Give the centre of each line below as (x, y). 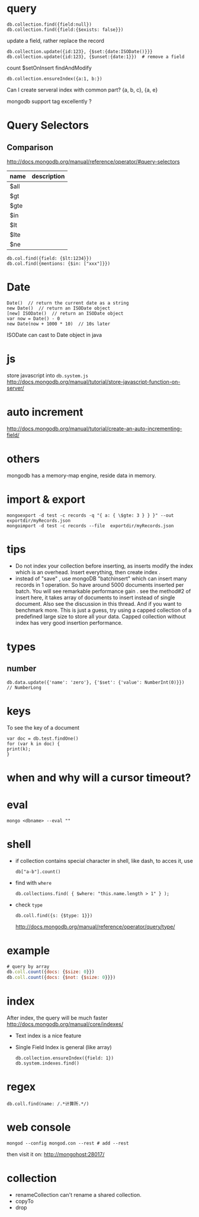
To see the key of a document (43, 727)
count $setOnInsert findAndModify (49, 68)
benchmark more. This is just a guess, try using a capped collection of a (103, 610)
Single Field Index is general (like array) (63, 1047)
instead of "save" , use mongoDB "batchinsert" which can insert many (101, 578)
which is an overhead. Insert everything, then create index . (88, 572)
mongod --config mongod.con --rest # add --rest (68, 1143)
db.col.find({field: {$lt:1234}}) (49, 258)
